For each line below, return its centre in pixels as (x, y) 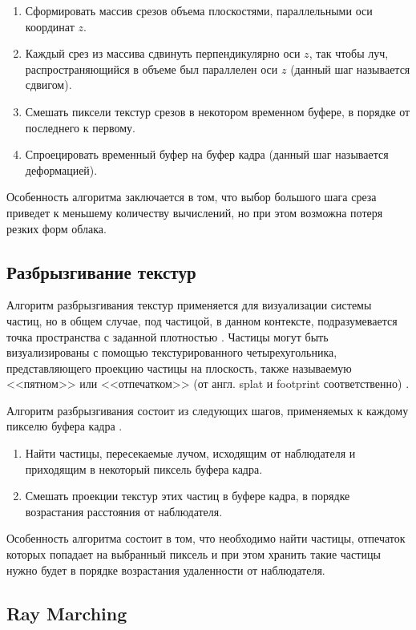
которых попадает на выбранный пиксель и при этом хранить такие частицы (194, 554)
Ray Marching (67, 613)
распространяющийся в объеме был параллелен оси (151, 69)
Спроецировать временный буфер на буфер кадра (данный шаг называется (207, 154)
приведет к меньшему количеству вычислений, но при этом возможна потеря (195, 212)
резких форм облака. (57, 228)
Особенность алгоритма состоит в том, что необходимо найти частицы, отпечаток (206, 538)
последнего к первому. (80, 127)
